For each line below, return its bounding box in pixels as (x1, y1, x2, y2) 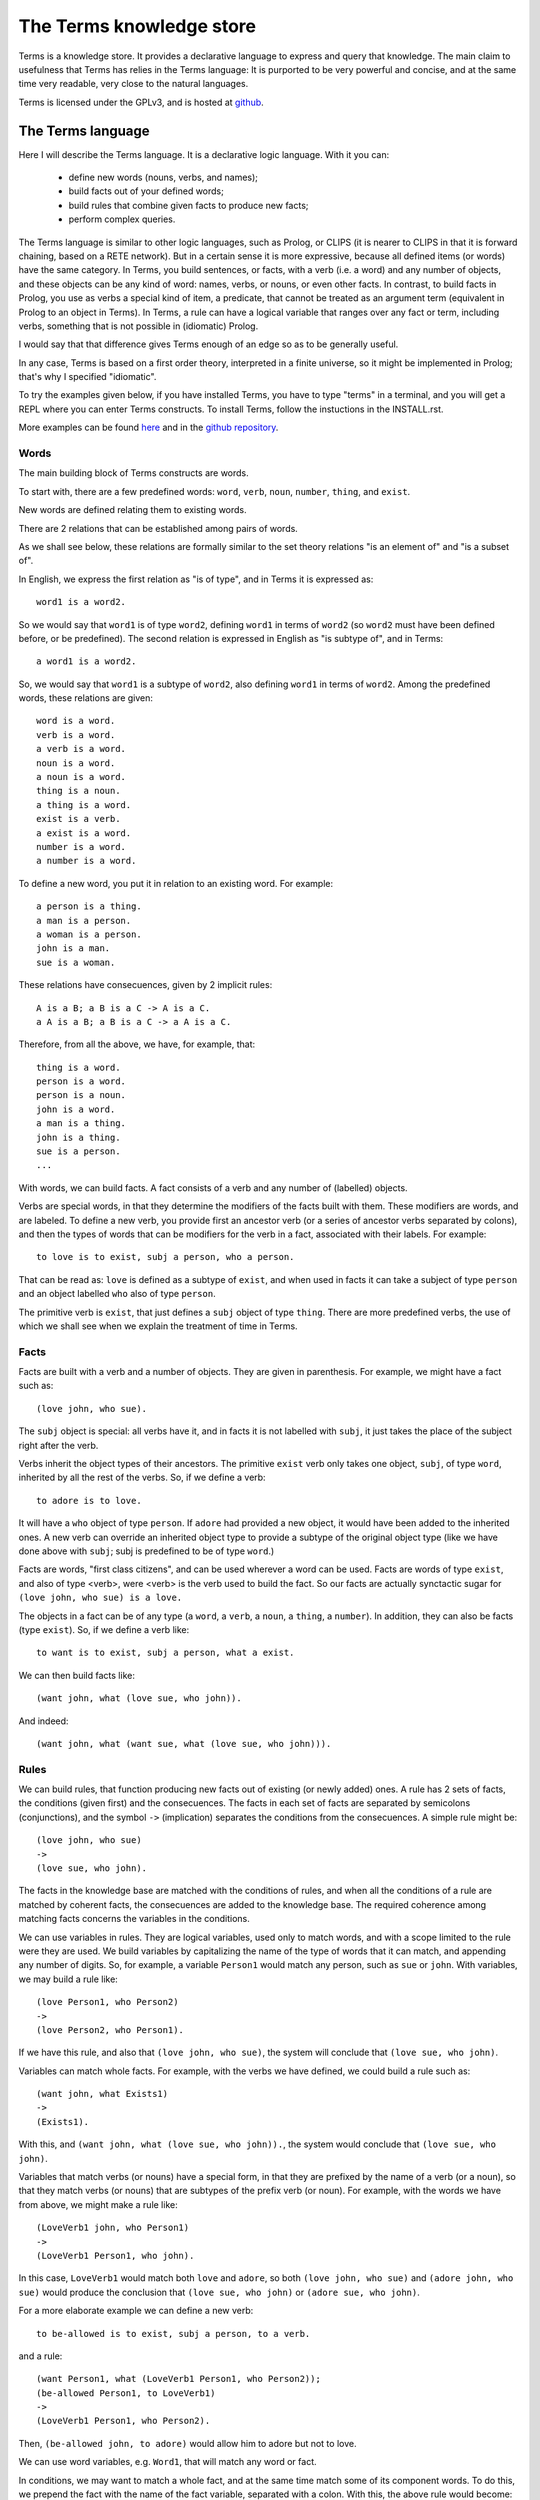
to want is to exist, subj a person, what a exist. (36, 1647, 295, 1659)
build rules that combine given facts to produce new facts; (68, 199, 309, 211)
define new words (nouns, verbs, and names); (68, 171, 259, 184)
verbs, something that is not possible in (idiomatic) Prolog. (18, 320, 259, 332)
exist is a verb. (36, 813, 121, 825)
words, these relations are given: (18, 692, 154, 704)
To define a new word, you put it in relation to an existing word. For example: (18, 877, 334, 889)
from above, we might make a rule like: (18, 2198, 179, 2210)
